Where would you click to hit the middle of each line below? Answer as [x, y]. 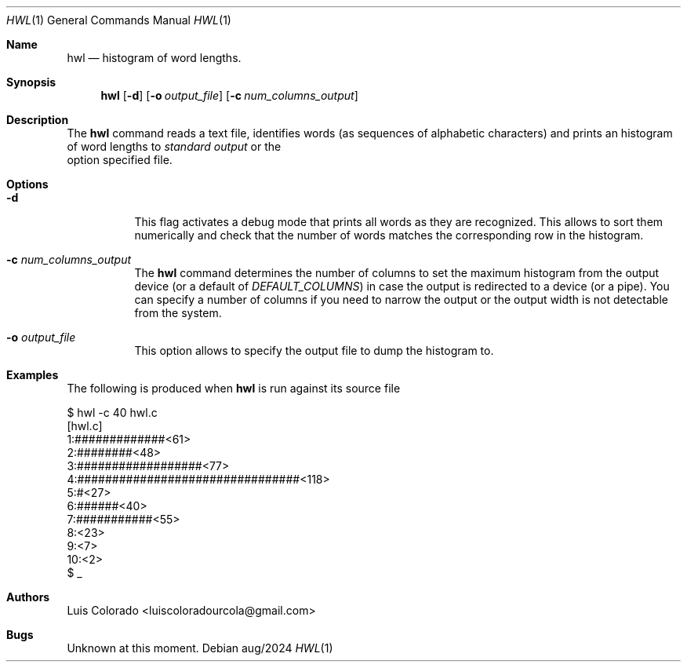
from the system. [178, 313]
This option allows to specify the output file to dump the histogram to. [314, 350]
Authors [28, 597]
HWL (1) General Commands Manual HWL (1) [119, 20]
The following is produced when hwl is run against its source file [234, 388]
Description [38, 120]
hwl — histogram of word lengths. [154, 58]
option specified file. [120, 160]
